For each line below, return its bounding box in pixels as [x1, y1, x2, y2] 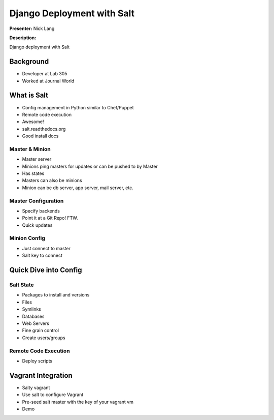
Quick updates [22, 222, 53, 228]
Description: [9, 35, 37, 41]
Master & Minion [9, 145, 51, 153]
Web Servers [22, 320, 49, 326]
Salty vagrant [22, 384, 50, 391]
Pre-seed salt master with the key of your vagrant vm [22, 399, 134, 405]
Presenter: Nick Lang [9, 25, 55, 32]
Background [9, 57, 49, 66]
